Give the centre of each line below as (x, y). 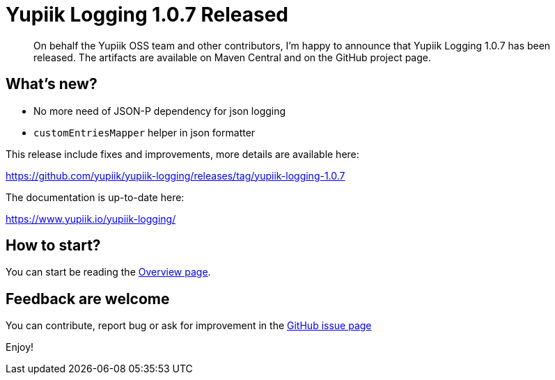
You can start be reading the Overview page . (108, 272)
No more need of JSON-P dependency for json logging (160, 111)
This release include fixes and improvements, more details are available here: (182, 154)
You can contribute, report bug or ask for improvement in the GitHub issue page (189, 326)
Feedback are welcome (88, 299)
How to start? (53, 246)
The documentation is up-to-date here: (95, 197)
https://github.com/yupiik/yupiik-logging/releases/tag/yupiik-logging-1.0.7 (175, 175)
